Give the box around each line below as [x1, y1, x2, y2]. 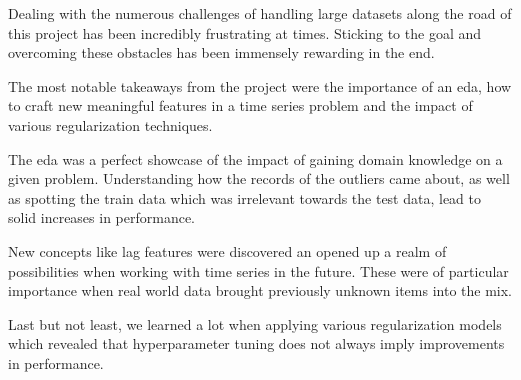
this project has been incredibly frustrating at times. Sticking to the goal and [8, 22, 482, 43]
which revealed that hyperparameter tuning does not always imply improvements [8, 333, 505, 354]
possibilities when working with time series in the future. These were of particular [8, 260, 509, 281]
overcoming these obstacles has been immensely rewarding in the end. [8, 42, 435, 63]
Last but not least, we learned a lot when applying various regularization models [8, 313, 502, 334]
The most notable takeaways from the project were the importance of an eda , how [8, 75, 512, 96]
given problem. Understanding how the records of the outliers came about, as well [8, 168, 510, 189]
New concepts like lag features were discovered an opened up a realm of [8, 240, 447, 261]
